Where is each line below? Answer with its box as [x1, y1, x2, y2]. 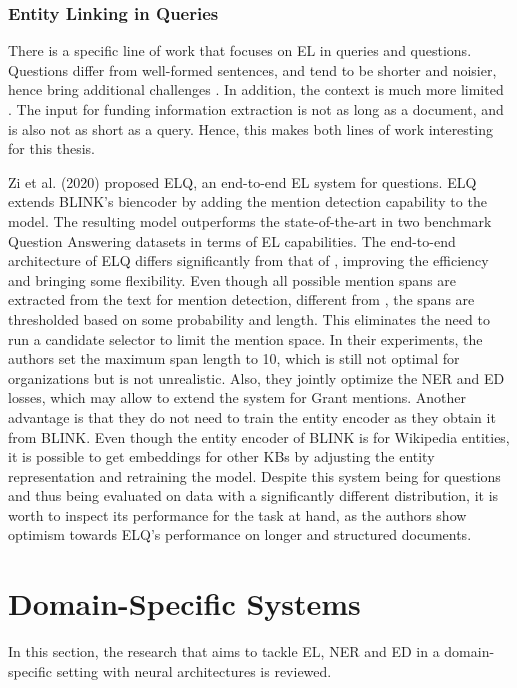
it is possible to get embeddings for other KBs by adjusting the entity [8, 446, 435, 467]
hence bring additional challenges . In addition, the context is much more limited [8, 79, 504, 100]
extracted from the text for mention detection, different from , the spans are [8, 289, 475, 310]
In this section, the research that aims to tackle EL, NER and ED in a [8, 641, 440, 662]
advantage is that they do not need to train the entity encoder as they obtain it [8, 406, 496, 427]
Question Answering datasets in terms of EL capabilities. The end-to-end [8, 230, 456, 251]
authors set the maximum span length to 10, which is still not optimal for [8, 348, 460, 369]
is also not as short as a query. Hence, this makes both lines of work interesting [8, 118, 493, 139]
